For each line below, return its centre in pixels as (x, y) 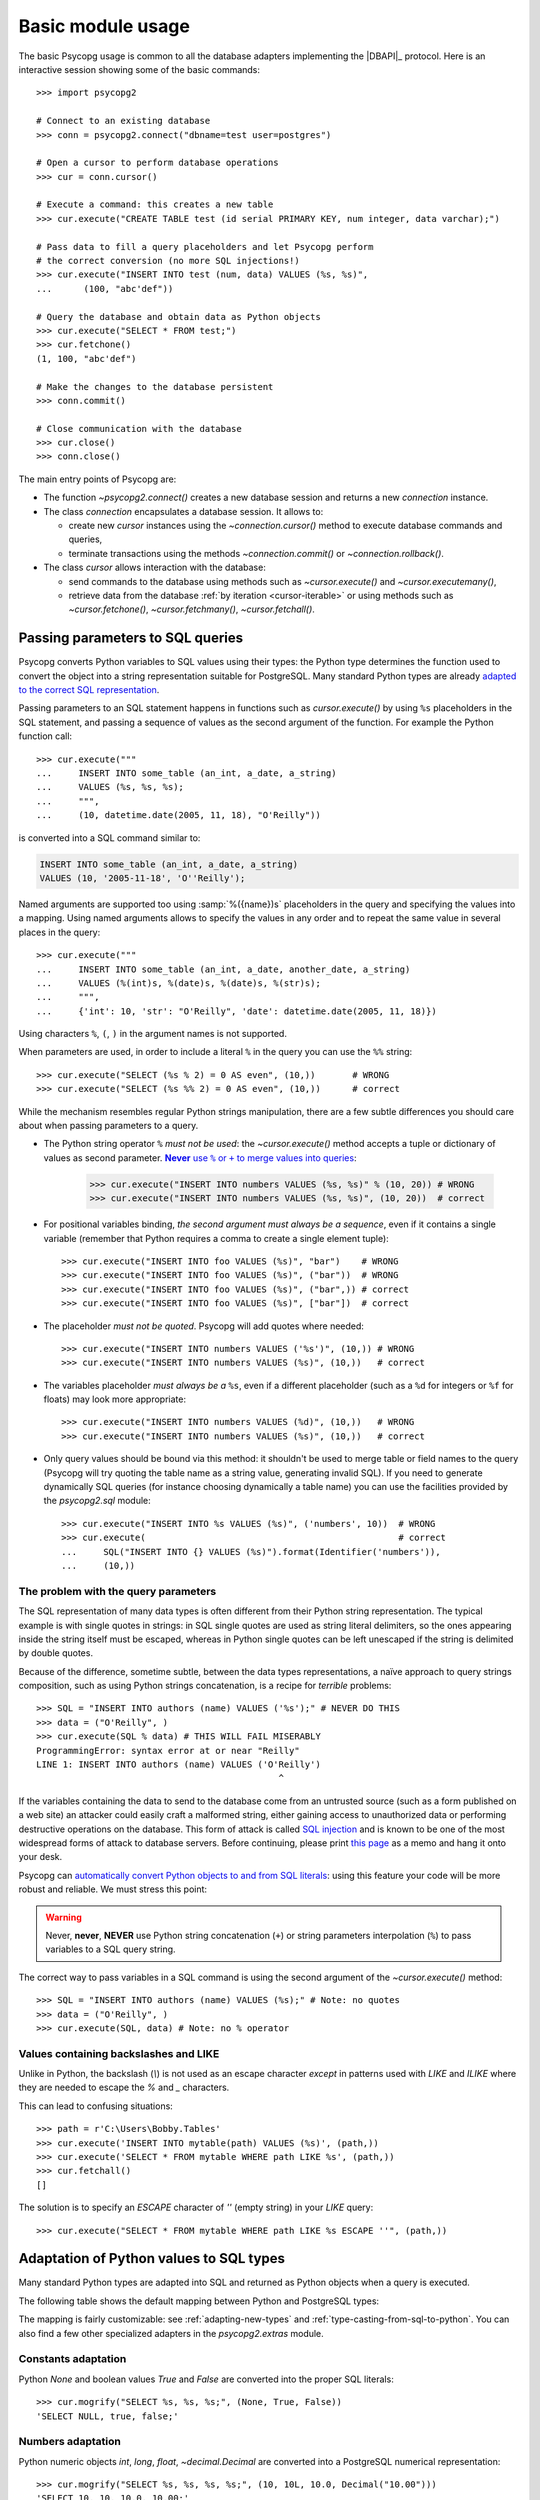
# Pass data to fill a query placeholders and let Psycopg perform (205, 246)
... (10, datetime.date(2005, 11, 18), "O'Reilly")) (179, 815)
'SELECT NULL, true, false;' (107, 2416)
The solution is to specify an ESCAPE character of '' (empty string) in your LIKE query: (196, 2207)
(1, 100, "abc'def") (86, 358)
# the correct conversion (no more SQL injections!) (168, 261)
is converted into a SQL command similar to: (109, 837)
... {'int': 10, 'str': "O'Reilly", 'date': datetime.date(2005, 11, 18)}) (236, 1011)
